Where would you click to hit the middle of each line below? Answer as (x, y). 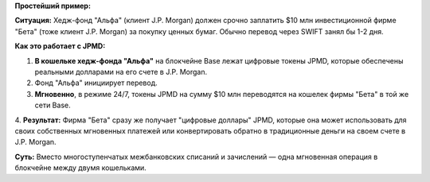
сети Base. (53, 105)
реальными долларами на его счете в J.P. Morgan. (121, 72)
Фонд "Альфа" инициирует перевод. (96, 83)
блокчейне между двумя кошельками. (80, 168)
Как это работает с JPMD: (60, 46)
